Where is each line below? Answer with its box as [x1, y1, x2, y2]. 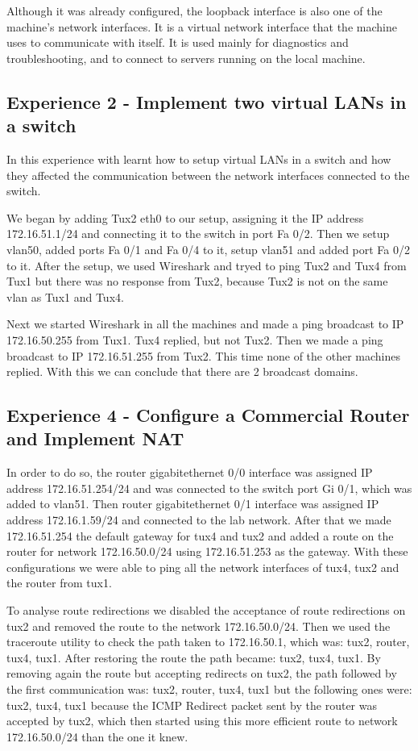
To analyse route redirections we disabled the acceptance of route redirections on [6, 602, 406, 619]
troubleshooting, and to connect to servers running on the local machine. [6, 49, 366, 66]
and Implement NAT [6, 426, 184, 451]
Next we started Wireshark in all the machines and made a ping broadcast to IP [6, 315, 404, 332]
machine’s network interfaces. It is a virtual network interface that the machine [6, 18, 397, 35]
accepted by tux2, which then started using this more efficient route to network [6, 712, 398, 729]
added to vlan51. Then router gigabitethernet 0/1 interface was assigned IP [6, 495, 379, 512]
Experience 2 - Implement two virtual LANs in [6, 89, 407, 114]
